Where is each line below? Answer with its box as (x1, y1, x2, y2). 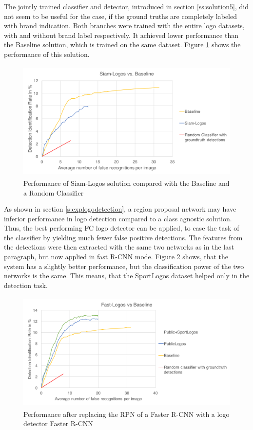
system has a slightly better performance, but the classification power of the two (4, 261, 244, 271)
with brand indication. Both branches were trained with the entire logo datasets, (4, 20, 245, 31)
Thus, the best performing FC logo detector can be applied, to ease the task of (4, 223, 239, 233)
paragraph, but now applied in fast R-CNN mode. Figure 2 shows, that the (4, 251, 229, 262)
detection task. (4, 280, 48, 290)
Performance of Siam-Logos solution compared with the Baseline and (23, 178, 230, 188)
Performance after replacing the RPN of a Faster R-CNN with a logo (23, 409, 230, 419)
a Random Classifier (23, 187, 84, 197)
